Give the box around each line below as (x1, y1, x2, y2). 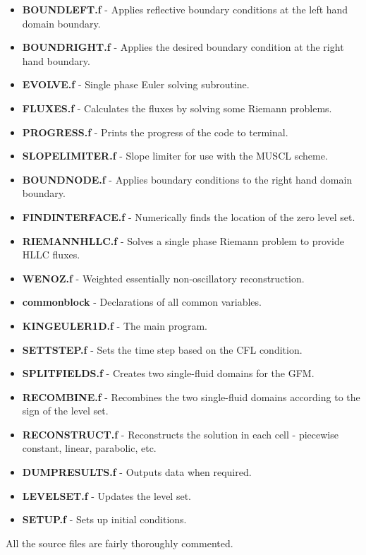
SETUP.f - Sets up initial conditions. (22, 512, 187, 527)
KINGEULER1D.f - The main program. (22, 318, 207, 333)
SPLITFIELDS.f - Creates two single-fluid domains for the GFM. (22, 366, 315, 381)
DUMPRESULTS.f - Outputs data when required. (22, 465, 252, 479)
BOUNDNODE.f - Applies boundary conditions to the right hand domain (22, 172, 353, 186)
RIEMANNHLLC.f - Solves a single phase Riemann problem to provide (22, 233, 344, 248)
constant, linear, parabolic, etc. (22, 441, 157, 455)
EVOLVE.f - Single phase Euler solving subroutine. (22, 77, 250, 92)
